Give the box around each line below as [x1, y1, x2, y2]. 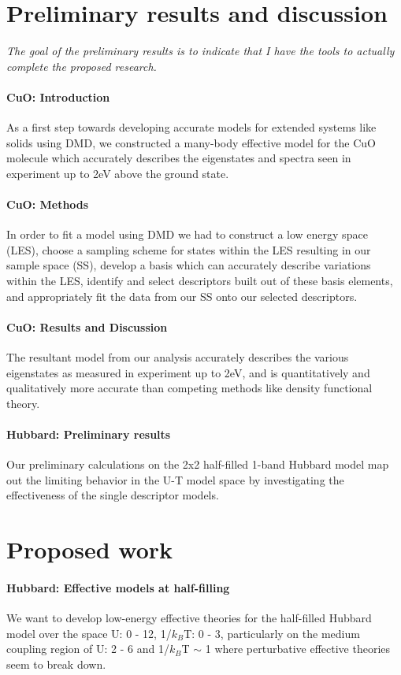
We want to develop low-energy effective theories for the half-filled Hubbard [6, 610, 372, 626]
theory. [6, 395, 40, 411]
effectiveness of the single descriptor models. [6, 487, 219, 503]
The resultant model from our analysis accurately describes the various [6, 349, 349, 365]
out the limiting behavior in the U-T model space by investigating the [6, 471, 344, 488]
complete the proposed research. [6, 57, 157, 74]
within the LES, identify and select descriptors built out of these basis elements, [6, 273, 393, 289]
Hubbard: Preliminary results [6, 426, 171, 443]
